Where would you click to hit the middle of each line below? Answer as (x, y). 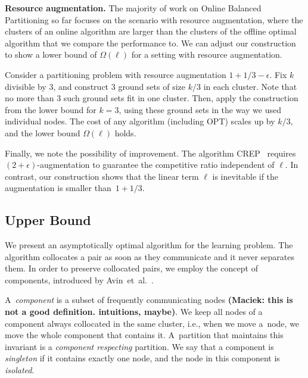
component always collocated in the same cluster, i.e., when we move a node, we (152, 323)
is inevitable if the (245, 176)
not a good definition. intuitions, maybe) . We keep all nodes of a (134, 312)
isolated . (20, 370)
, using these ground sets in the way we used (200, 109)
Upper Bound (48, 220)
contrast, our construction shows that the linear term (102, 176)
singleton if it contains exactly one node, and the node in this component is (142, 358)
